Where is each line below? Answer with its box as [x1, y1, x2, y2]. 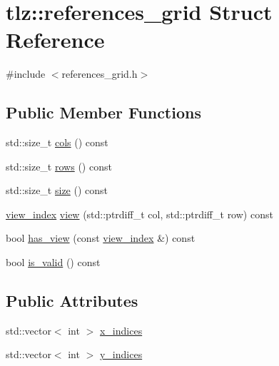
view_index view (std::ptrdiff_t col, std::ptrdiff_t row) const [6, 206, 273, 221]
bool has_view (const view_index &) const [6, 230, 196, 245]
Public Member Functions [6, 101, 201, 123]
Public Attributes [6, 290, 138, 312]
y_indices [99, 347, 143, 362]
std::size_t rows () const [6, 158, 112, 173]
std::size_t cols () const [6, 135, 108, 150]
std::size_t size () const [6, 183, 108, 198]
